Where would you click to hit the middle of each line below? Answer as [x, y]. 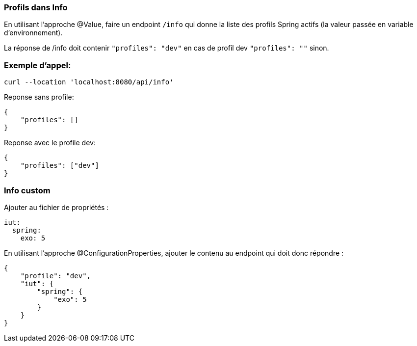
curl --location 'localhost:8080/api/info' [89, 82]
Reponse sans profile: [39, 97]
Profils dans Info [36, 7]
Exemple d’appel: [38, 65]
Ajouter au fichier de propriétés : [56, 207]
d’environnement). [33, 33]
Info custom [27, 190]
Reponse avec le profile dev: [50, 143]
